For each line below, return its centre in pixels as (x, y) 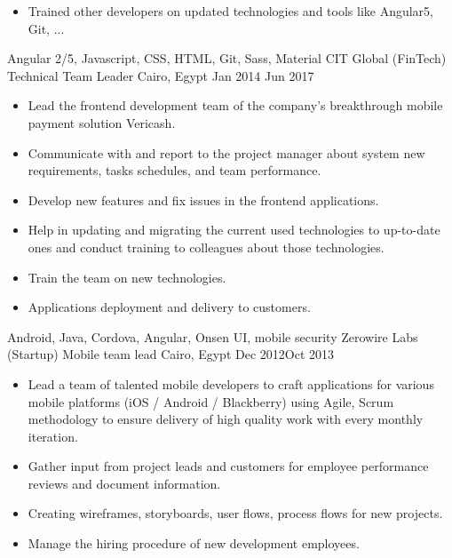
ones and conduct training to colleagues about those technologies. (206, 247)
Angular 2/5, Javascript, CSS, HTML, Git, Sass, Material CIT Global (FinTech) (227, 58)
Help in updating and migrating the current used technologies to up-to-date (234, 230)
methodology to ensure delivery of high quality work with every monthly (226, 419)
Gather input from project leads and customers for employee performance (228, 466)
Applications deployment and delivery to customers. (169, 307)
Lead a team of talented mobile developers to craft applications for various (231, 383)
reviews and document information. (124, 483)
